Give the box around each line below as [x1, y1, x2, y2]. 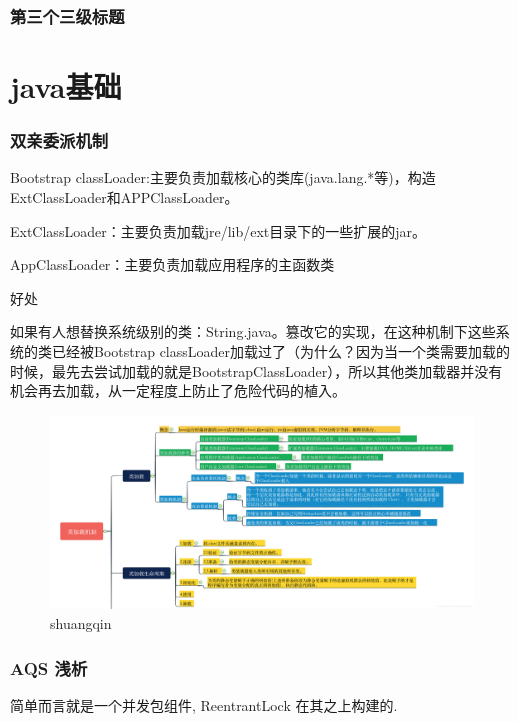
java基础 [10, 66, 122, 107]
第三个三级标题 [10, 3, 125, 28]
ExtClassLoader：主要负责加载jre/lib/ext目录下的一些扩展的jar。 [10, 220, 427, 241]
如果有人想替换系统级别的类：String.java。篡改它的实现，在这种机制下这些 [10, 321, 496, 342]
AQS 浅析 [10, 655, 88, 680]
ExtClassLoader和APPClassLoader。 [10, 187, 239, 208]
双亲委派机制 [10, 128, 109, 153]
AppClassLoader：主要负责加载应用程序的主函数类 [10, 254, 335, 275]
